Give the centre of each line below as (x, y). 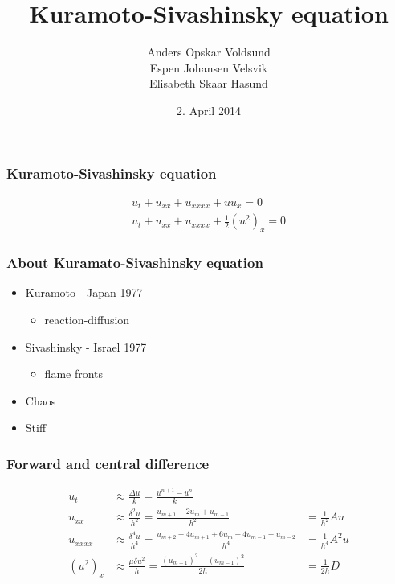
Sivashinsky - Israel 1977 (86, 346)
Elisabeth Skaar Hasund (209, 83)
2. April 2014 (209, 110)
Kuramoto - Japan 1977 (84, 292)
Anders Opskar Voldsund (209, 52)
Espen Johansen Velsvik (209, 67)
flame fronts (74, 374)
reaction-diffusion (87, 319)
